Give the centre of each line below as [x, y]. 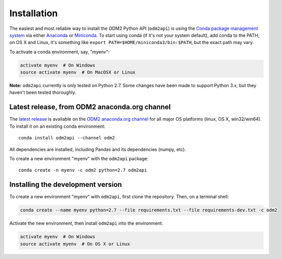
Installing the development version [66, 185]
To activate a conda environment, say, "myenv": [59, 52]
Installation [34, 13]
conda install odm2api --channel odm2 [67, 138]
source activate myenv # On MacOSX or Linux [78, 72]
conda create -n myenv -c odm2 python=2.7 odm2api [83, 170]
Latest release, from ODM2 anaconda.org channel [90, 107]
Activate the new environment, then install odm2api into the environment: [86, 224]
